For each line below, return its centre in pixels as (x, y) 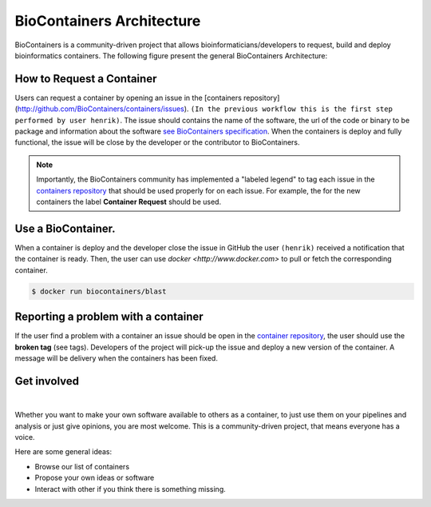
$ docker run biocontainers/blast (99, 291)
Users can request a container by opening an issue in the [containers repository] (147, 98)
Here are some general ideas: (63, 452)
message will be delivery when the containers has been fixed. (117, 358)
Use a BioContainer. (65, 228)
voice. (25, 437)
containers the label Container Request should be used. (129, 202)
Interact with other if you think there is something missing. (130, 489)
